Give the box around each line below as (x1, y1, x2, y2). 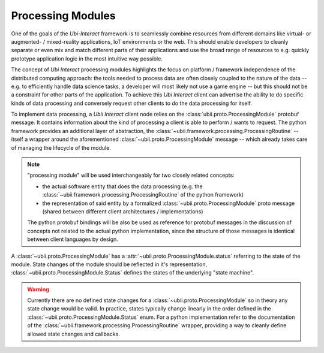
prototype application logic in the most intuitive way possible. (11, 55, 163, 62)
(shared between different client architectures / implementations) (42, 207, 203, 215)
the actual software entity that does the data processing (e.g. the (42, 183, 203, 190)
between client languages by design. (27, 236, 118, 243)
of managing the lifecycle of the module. (11, 144, 111, 151)
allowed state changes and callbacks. (27, 330, 120, 337)
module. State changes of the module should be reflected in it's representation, (11, 261, 208, 268)
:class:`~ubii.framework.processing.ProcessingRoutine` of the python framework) (42, 191, 244, 198)
